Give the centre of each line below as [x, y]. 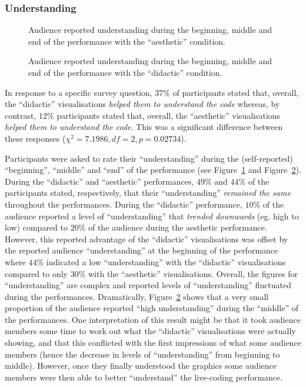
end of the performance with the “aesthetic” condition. [127, 41]
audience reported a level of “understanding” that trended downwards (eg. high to [152, 216]
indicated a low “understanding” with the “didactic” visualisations [166, 261]
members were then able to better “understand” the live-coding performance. [144, 377]
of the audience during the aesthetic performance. [177, 227]
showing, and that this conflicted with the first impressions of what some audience [153, 343]
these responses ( [35, 138]
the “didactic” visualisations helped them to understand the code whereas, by [142, 104]
